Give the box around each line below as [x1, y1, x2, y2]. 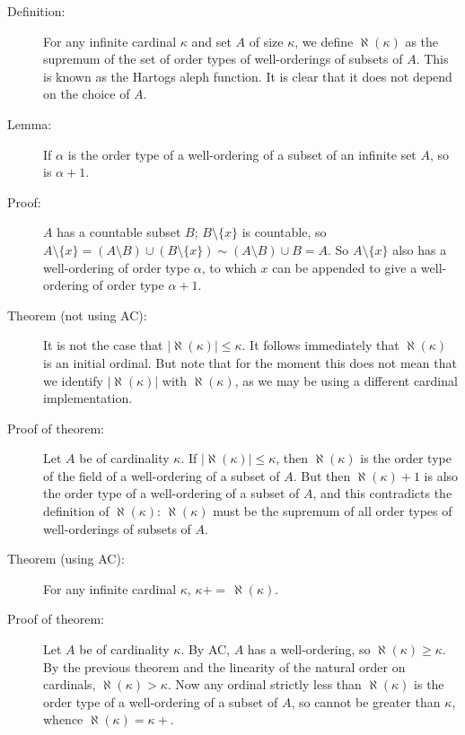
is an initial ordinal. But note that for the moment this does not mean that [43, 353, 457, 372]
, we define [294, 31, 354, 50]
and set [191, 31, 232, 50]
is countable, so [241, 223, 327, 241]
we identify [43, 371, 103, 389]
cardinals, [43, 675, 96, 694]
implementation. [43, 389, 133, 407]
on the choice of [43, 84, 130, 103]
